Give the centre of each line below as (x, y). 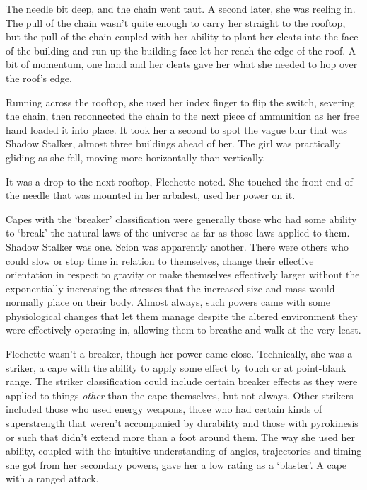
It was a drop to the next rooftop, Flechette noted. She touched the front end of (179, 181)
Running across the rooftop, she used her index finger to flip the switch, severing (180, 102)
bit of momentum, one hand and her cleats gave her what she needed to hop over (182, 64)
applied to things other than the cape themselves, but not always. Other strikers (180, 395)
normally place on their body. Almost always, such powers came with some (168, 302)
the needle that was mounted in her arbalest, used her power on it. (151, 195)
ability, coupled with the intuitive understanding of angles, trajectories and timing (184, 451)
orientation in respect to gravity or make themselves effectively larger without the (183, 274)
